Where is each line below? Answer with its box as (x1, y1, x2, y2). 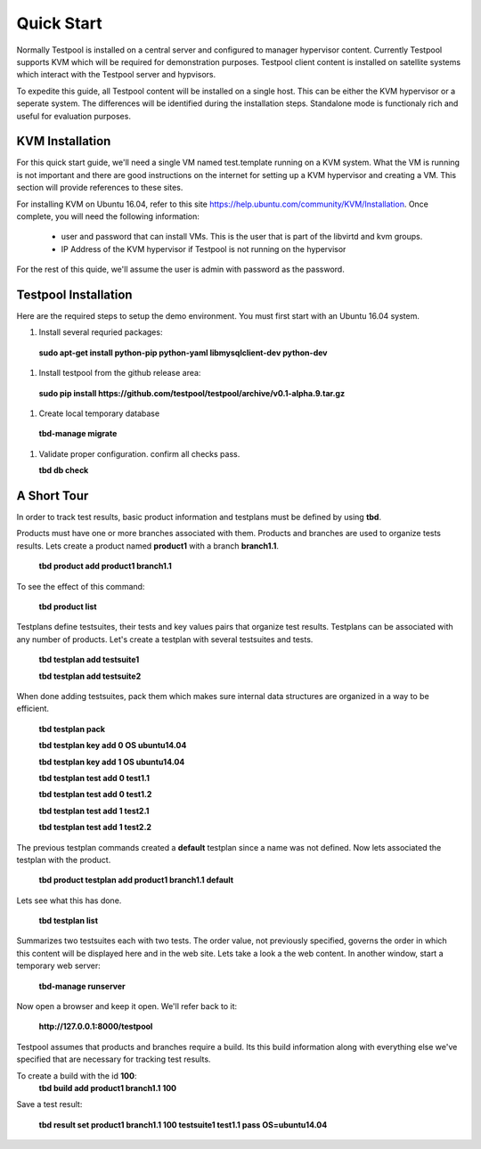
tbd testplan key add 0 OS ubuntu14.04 (38, 740, 187, 751)
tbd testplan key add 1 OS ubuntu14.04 (38, 756, 185, 767)
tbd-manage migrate (38, 428, 118, 439)
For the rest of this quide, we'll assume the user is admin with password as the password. (16, 264, 345, 275)
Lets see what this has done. (16, 895, 122, 906)
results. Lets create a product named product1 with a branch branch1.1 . (16, 540, 280, 551)
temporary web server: (16, 960, 102, 971)
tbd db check (38, 465, 89, 476)
